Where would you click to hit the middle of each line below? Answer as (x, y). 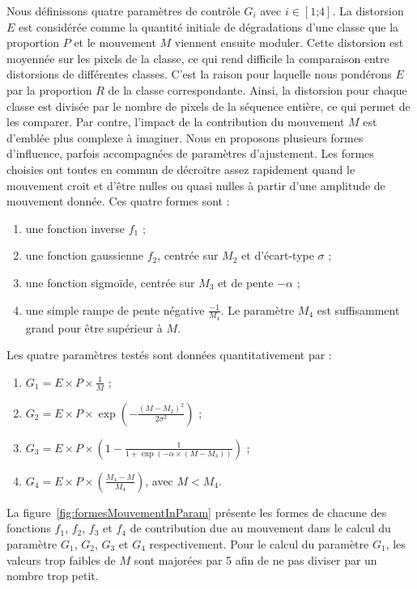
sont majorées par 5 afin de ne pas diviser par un (255, 559)
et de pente (246, 282)
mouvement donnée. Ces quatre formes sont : (118, 201)
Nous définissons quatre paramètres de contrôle (123, 11)
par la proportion (49, 89)
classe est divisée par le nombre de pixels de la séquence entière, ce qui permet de (208, 106)
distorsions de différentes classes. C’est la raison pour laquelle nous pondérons (199, 74)
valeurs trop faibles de (61, 559)
